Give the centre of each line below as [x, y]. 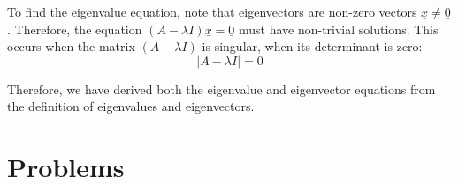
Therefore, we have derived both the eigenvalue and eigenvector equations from [221, 88]
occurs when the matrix [71, 46]
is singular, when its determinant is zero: [312, 46]
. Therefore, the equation [75, 29]
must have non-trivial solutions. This [338, 29]
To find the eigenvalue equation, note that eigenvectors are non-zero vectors [212, 11]
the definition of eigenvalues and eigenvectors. [131, 106]
